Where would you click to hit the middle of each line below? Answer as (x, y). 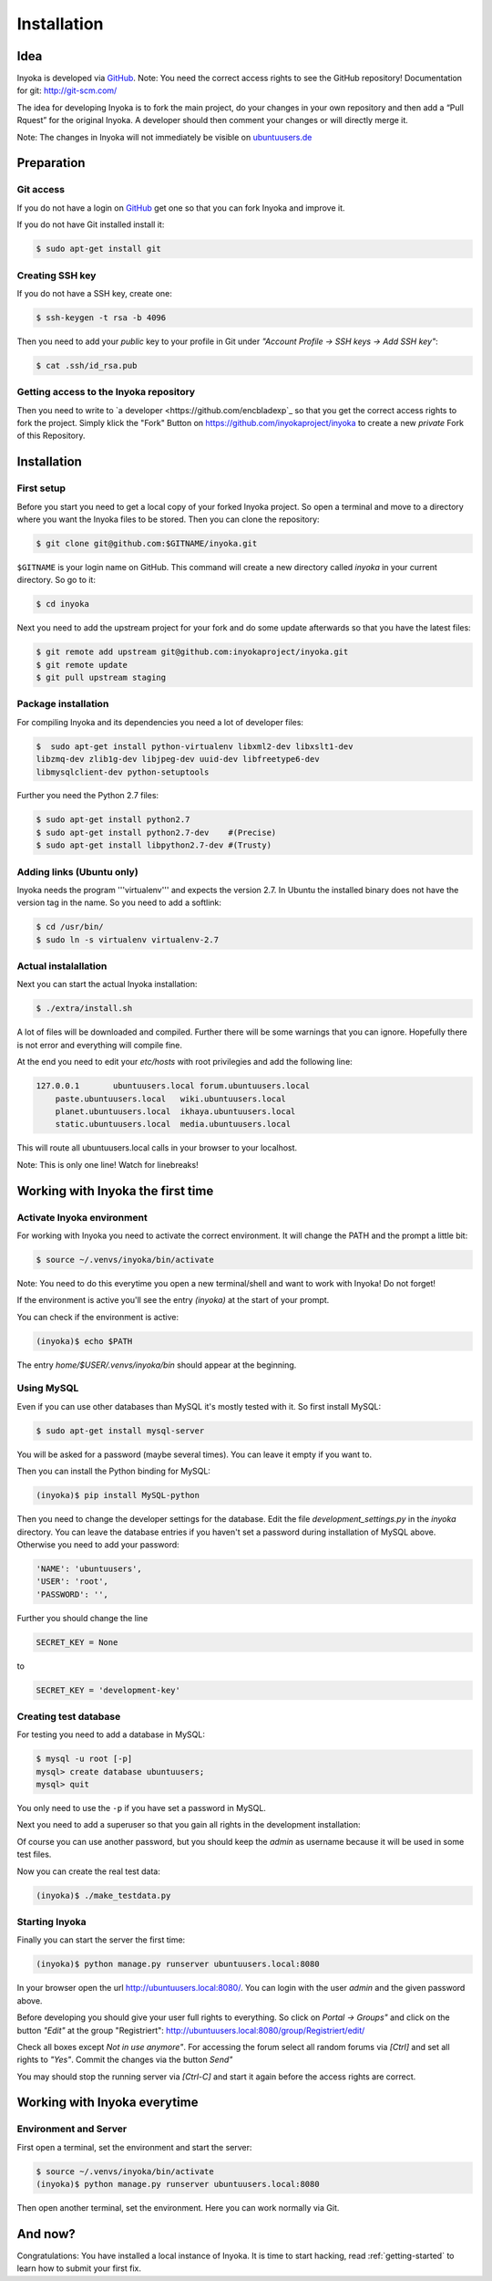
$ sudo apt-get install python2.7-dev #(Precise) (156, 832)
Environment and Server (72, 2129)
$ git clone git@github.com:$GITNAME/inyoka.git (147, 543)
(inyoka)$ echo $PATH (84, 1341)
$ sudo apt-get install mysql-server (120, 1431)
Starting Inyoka (51, 1922)
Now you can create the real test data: (89, 1871)
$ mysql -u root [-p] (84, 1759)
